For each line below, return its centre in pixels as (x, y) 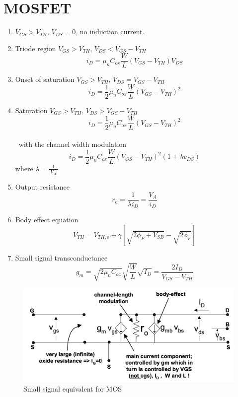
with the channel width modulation (73, 144)
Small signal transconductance (61, 257)
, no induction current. (110, 32)
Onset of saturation (45, 79)
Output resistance (42, 187)
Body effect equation (47, 220)
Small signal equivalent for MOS (73, 389)
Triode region (36, 48)
